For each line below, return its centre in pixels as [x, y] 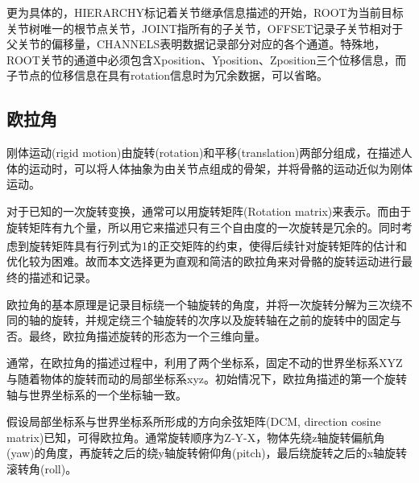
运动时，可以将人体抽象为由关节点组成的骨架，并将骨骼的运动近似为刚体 [220, 168]
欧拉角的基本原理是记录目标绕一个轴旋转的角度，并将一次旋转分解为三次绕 [204, 304]
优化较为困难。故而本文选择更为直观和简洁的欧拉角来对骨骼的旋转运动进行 [204, 261]
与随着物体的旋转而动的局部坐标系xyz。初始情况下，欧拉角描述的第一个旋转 [207, 378]
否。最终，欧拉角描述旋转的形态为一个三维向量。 [136, 335]
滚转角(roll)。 [42, 468]
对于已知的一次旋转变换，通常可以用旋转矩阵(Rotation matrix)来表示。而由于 [209, 211]
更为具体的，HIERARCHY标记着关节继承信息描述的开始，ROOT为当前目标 [205, 12]
